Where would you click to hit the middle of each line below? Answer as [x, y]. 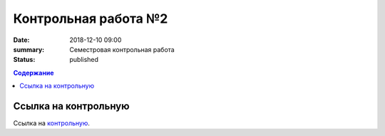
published [84, 60]
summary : [29, 49]
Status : [24, 60]
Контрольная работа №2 [91, 19]
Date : [21, 40]
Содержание [34, 73]
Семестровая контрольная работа [122, 49]
